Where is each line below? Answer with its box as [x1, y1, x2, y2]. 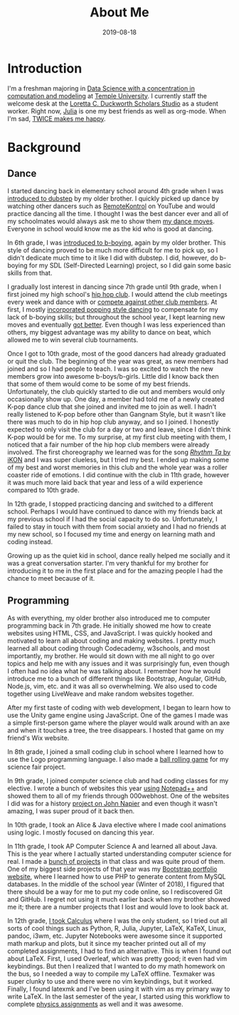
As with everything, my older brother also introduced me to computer [7, 613, 211, 622]
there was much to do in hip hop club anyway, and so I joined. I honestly [7, 417, 219, 426]
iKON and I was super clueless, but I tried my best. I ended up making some [7, 455, 230, 464]
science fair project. [7, 762, 66, 771]
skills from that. [7, 268, 53, 277]
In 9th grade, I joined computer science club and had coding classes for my [7, 776, 229, 785]
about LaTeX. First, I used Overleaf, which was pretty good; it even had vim [7, 954, 228, 963]
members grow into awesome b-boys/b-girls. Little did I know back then [7, 372, 219, 380]
